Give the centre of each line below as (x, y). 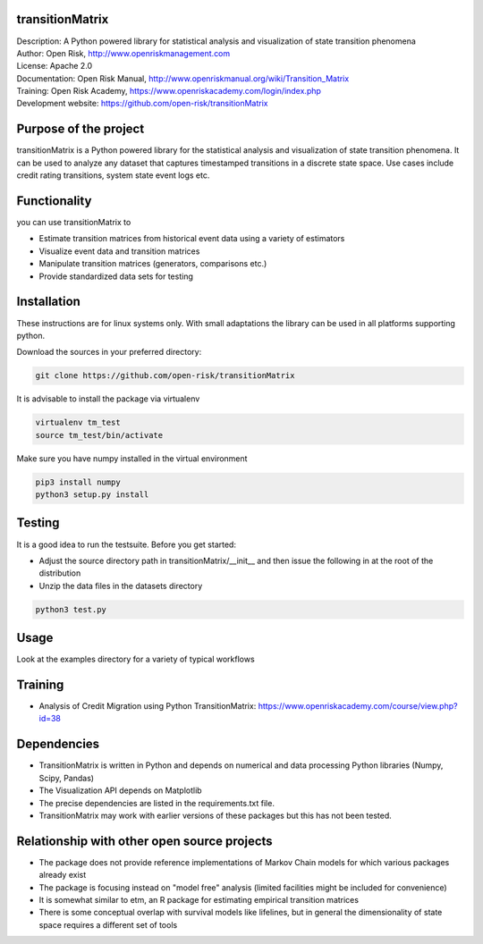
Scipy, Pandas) (66, 778)
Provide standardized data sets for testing (116, 276)
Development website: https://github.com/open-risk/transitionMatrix (142, 104)
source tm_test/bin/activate (99, 435)
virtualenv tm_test (78, 423)
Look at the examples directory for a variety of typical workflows (136, 659)
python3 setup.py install (92, 495)
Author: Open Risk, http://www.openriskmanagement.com (123, 53)
